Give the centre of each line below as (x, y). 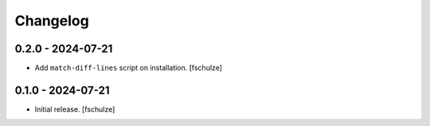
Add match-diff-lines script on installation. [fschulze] (129, 68)
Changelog (52, 21)
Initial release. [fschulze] (75, 109)
